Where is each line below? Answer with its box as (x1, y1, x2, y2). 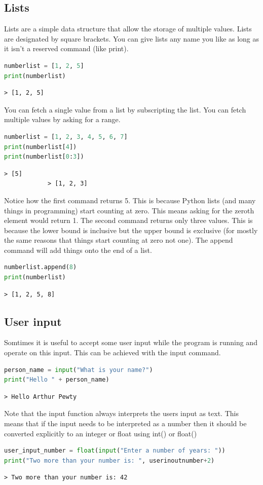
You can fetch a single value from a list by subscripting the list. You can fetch (4, 104, 246, 115)
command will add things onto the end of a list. (4, 244, 152, 255)
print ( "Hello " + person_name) (4, 376, 109, 384)
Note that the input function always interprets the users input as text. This (4, 408, 239, 419)
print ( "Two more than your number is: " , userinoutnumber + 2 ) (4, 457, 215, 464)
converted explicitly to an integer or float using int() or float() (4, 428, 197, 438)
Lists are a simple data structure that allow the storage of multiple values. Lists (4, 23, 252, 34)
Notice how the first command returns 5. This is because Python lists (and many (4, 195, 256, 205)
